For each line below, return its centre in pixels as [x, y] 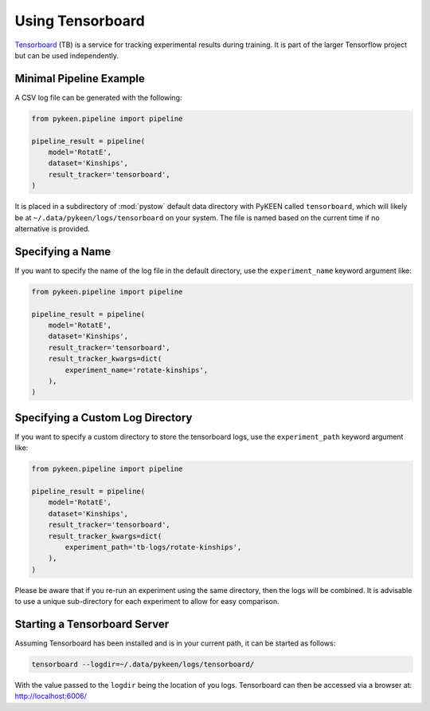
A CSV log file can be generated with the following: [98, 97]
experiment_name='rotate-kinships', [137, 370]
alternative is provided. [53, 228]
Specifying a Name [63, 251]
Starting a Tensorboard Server [92, 624]
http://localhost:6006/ [51, 696]
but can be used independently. [67, 55]
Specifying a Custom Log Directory [104, 418]
